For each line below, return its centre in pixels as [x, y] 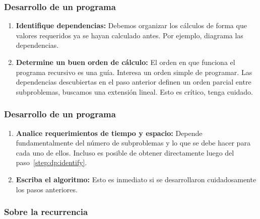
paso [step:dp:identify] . [51, 162]
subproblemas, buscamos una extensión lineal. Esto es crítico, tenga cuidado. [134, 91]
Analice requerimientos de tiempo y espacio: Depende [109, 133]
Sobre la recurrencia [46, 212]
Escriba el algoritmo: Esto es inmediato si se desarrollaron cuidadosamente [136, 179]
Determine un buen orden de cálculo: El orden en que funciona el [125, 62]
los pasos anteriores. [47, 189]
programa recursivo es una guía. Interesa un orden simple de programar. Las [134, 72]
